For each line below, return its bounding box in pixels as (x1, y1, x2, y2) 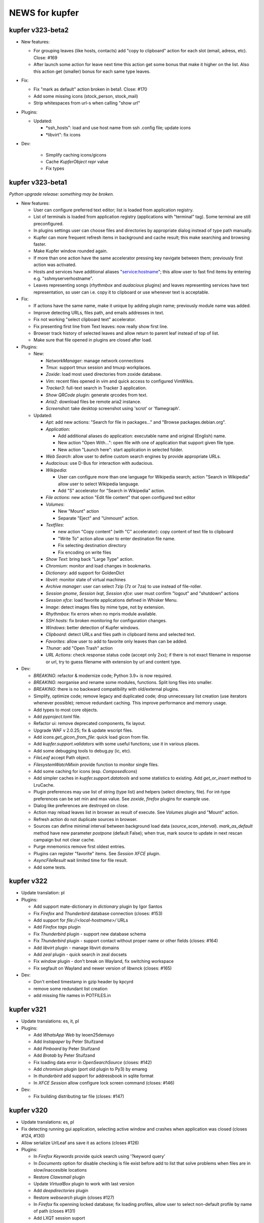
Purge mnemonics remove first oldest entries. (33, 844, 126, 850)
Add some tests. (33, 864, 66, 870)
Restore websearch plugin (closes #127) (33, 1194, 114, 1200)
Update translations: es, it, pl (21, 1018, 79, 1024)
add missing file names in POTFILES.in (33, 993, 111, 998)
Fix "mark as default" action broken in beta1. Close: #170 (33, 86, 148, 92)
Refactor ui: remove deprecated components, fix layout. (33, 721, 146, 726)
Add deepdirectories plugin (33, 1188, 88, 1194)
